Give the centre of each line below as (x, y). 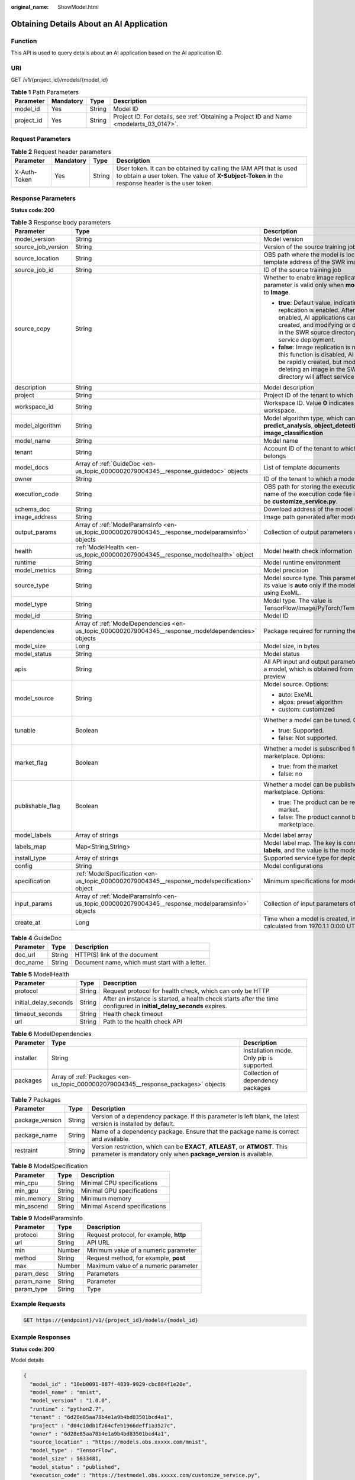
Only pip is (258, 1058)
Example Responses (41, 1337)
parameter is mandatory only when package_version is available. (183, 1154)
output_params (35, 532)
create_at (28, 922)
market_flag (31, 762)
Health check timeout (133, 1014)
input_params (33, 903)
